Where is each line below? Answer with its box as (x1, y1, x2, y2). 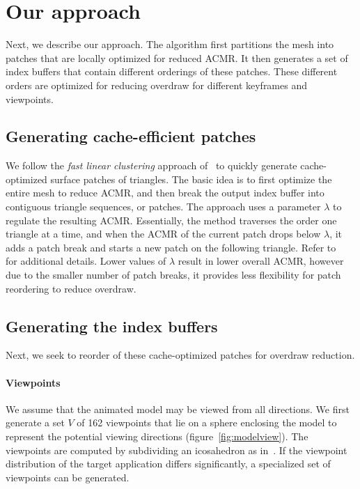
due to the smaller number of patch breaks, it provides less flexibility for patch (6, 267, 341, 282)
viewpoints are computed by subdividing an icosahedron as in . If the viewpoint (6, 442, 347, 457)
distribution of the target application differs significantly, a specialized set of (6, 456, 331, 471)
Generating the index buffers (6, 315, 218, 336)
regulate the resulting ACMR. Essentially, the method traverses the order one (6, 212, 337, 227)
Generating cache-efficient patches (6, 125, 256, 147)
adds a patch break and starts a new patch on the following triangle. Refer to (6, 240, 336, 254)
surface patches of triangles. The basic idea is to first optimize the (50, 171, 332, 186)
